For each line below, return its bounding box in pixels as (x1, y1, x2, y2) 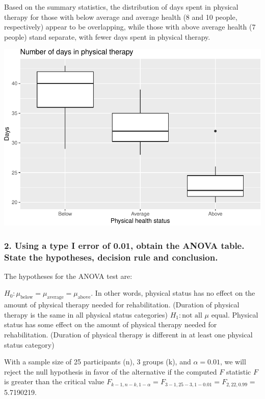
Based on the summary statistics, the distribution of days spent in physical (4, 2, 238, 12)
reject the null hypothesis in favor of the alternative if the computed (4, 366, 217, 377)
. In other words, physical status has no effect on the (91, 288, 255, 298)
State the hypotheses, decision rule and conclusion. (4, 250, 218, 263)
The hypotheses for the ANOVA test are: (4, 270, 132, 281)
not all (182, 311, 202, 319)
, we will (220, 356, 246, 367)
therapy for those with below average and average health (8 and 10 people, (4, 11, 237, 22)
